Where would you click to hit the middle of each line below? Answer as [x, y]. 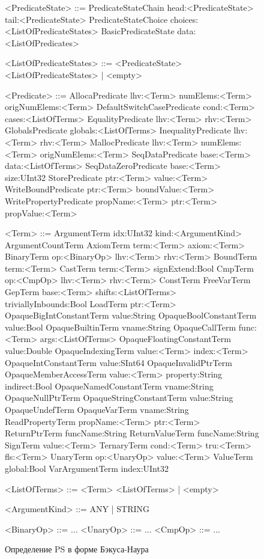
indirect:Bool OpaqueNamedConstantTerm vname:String [109, 386]
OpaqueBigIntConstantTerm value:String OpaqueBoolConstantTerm [131, 315]
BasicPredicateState [138, 31]
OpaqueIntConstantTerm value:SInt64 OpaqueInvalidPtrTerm [118, 362]
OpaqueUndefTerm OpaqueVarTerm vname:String [97, 409]
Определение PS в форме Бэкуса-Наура [77, 549]
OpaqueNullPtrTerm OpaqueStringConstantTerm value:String [119, 398]
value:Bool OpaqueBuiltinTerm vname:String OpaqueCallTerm [121, 327]
